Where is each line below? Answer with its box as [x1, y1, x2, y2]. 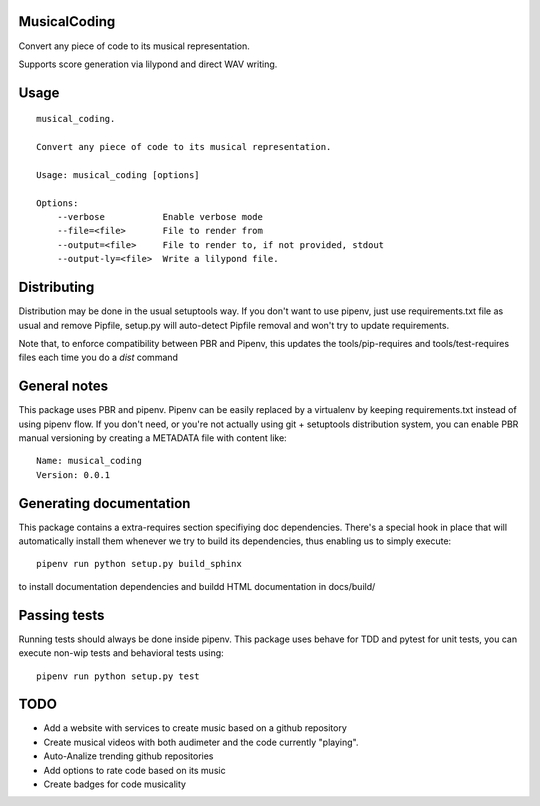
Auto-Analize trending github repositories [43, 750, 214, 762]
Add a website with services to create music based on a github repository [43, 722, 347, 734]
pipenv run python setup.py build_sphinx [36, 558, 242, 570]
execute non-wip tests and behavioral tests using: [18, 647, 224, 659]
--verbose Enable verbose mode [56, 211, 264, 223]
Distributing [18, 279, 95, 296]
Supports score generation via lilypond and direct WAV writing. [18, 58, 278, 70]
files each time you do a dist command [18, 351, 179, 364]
